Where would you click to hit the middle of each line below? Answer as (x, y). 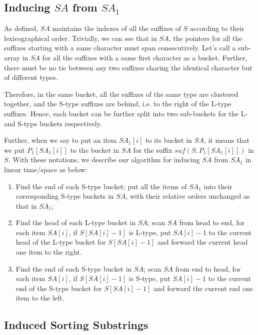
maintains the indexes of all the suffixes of (116, 28)
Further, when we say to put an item (60, 140)
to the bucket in (95, 150)
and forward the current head (202, 242)
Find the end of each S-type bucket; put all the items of (101, 186)
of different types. (31, 77)
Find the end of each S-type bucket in (74, 268)
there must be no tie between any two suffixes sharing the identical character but (128, 67)
